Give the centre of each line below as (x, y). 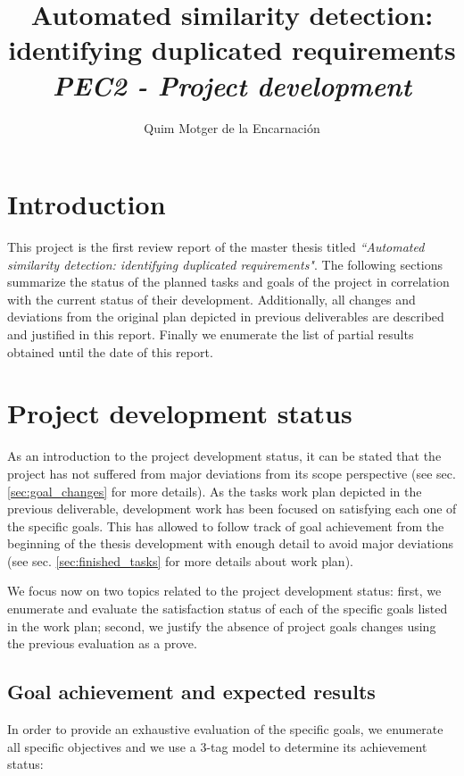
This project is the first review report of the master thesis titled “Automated (216, 247)
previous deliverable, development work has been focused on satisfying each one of (232, 509)
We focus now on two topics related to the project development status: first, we (224, 591)
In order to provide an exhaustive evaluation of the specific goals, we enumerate (225, 729)
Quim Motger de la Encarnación (232, 127)
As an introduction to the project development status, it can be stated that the (224, 456)
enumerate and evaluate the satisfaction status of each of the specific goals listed (228, 609)
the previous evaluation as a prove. (102, 643)
